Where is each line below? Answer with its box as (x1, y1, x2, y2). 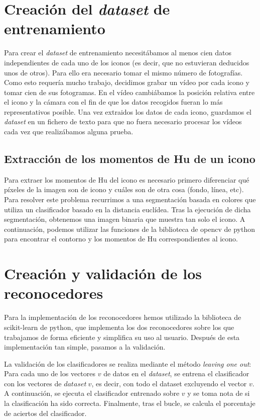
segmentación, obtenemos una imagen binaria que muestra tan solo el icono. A (4, 214, 245, 224)
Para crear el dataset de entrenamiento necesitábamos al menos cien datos (4, 47, 232, 58)
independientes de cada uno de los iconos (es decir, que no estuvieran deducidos (4, 57, 249, 67)
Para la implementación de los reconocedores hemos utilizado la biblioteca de (4, 312, 241, 322)
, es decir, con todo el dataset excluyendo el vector (91, 378, 247, 388)
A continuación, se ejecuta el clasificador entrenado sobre (4, 388, 180, 398)
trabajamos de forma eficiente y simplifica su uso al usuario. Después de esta (4, 331, 240, 342)
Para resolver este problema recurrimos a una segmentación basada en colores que (4, 194, 256, 205)
